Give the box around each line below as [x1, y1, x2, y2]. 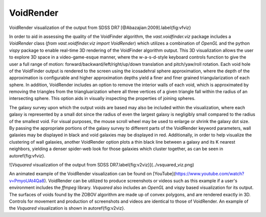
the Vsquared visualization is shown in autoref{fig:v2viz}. [9, 205, 125, 211]
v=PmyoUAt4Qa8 [9, 178, 44, 184]
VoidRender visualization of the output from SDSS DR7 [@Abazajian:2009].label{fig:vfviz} [9, 25, 192, 31]
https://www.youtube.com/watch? [175, 171, 244, 177]
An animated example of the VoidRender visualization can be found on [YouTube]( [9, 171, 176, 177]
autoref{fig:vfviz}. [9, 153, 45, 158]
